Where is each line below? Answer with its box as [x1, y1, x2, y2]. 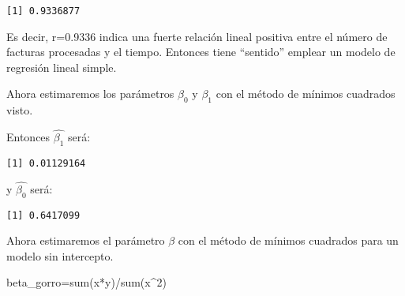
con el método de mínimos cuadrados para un [178, 232, 399, 249]
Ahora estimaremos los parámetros [6, 85, 174, 102]
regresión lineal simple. [6, 58, 117, 75]
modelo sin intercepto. [6, 247, 114, 264]
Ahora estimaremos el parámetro [6, 232, 165, 249]
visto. [6, 102, 33, 118]
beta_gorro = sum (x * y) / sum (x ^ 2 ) [6, 274, 167, 290]
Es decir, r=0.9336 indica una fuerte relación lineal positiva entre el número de [6, 28, 388, 44]
